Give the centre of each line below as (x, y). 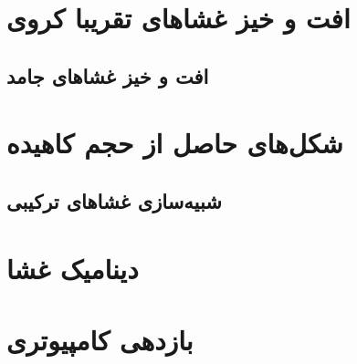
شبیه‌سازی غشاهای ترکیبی (114, 200)
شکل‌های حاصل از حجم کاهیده (175, 143)
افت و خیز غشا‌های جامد (108, 75)
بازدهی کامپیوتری (100, 339)
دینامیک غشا (73, 268)
